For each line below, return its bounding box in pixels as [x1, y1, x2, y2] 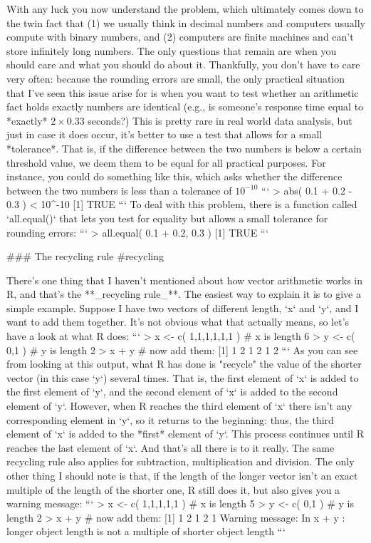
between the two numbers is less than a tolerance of [6, 182, 232, 197]
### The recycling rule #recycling [6, 249, 164, 264]
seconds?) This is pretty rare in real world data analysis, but [88, 113, 352, 128]
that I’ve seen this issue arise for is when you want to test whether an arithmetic [6, 85, 359, 100]
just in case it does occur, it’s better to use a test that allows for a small [6, 127, 323, 142]
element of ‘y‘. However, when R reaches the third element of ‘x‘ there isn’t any [6, 398, 352, 413]
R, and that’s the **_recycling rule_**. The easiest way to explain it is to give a [6, 286, 361, 301]
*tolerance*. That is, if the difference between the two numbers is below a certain [6, 140, 362, 155]
